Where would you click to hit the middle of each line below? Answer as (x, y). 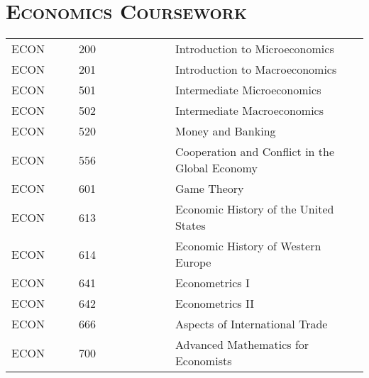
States (190, 226)
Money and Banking (225, 131)
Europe (193, 262)
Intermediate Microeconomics (248, 90)
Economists (203, 361)
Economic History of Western (248, 246)
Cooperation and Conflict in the (255, 152)
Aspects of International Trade (251, 324)
